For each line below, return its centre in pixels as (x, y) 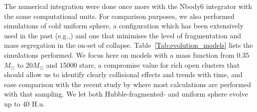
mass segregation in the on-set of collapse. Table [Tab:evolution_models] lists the (128, 45)
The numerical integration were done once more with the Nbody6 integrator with (128, 6)
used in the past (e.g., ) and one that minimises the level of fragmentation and (123, 35)
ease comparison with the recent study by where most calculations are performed (128, 84)
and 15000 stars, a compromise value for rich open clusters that (143, 64)
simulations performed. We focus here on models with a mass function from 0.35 (127, 55)
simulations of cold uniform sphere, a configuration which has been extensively (124, 26)
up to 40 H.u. (25, 103)
